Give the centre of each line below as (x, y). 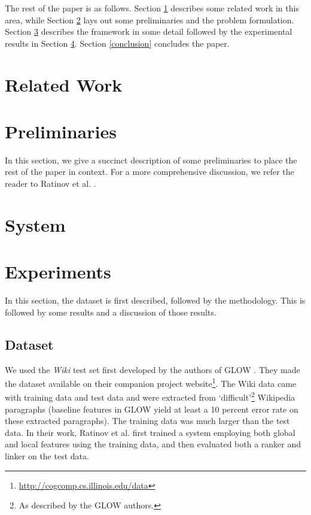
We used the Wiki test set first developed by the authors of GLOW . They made (153, 369)
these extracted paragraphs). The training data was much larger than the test (147, 421)
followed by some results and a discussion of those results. (111, 312)
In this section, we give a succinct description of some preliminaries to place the (151, 160)
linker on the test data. (47, 456)
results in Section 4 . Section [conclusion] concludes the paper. (117, 43)
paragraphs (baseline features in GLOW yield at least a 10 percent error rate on (152, 409)
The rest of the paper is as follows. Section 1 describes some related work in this (152, 8)
